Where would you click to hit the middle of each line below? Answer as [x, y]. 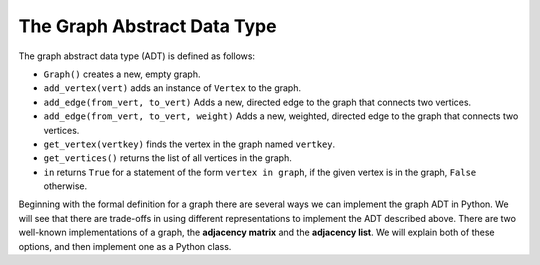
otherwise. [65, 186]
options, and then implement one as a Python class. [125, 246]
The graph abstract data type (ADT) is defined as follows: [136, 56]
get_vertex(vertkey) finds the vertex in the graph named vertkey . [189, 144]
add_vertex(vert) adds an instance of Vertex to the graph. [172, 88]
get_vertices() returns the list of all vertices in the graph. [167, 158]
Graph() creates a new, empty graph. [122, 74]
